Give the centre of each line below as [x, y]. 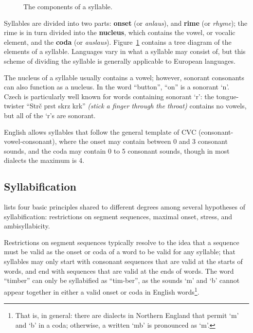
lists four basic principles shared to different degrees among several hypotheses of [125, 207]
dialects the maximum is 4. [44, 160]
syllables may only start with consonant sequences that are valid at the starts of [123, 261]
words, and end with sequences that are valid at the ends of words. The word [119, 271]
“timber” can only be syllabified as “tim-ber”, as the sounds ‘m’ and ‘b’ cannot [122, 280]
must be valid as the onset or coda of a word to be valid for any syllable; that [120, 252]
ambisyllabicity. [27, 226]
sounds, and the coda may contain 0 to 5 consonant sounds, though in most [117, 150]
